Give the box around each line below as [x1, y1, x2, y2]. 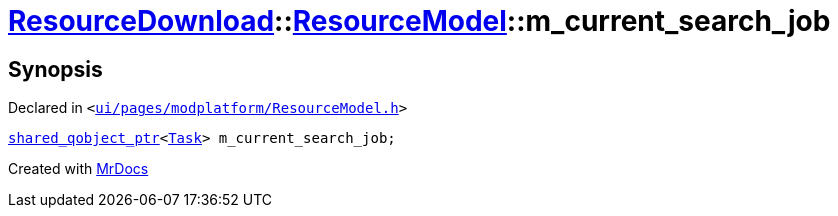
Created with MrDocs [8, 160, 149, 178]
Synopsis [8, 56, 103, 82]
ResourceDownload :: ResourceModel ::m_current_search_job [8, 4, 831, 38]
